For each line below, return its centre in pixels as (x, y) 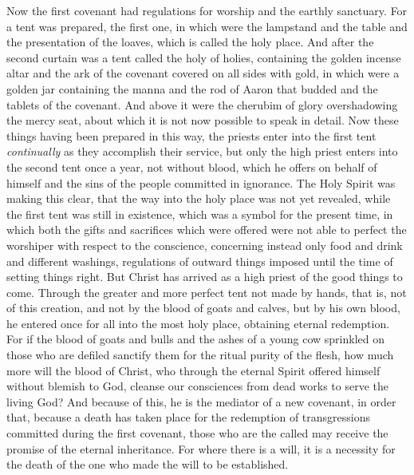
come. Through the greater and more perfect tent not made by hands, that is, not (207, 292)
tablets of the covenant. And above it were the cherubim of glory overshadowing (202, 104)
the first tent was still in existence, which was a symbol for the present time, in (200, 214)
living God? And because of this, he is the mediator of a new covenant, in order (201, 401)
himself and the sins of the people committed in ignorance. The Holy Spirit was (201, 182)
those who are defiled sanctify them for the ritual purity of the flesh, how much (200, 355)
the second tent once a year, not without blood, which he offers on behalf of (192, 166)
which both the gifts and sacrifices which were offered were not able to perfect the (207, 230)
